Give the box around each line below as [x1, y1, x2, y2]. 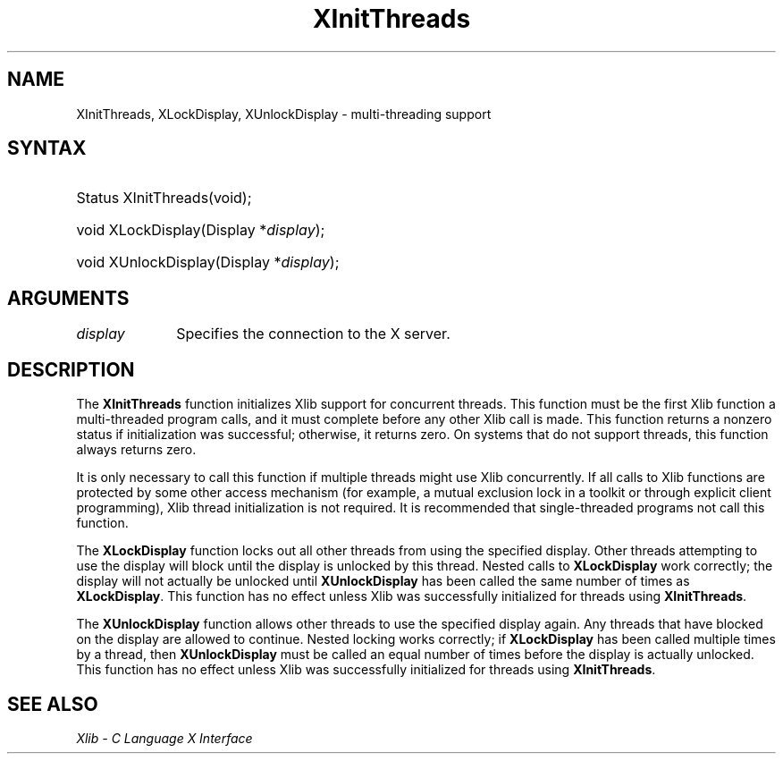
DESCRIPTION [7, 358, 135, 381]
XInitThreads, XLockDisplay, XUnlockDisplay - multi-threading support [76, 106, 492, 122]
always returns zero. [76, 442, 197, 458]
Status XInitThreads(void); [76, 189, 252, 207]
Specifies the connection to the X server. [176, 325, 450, 343]
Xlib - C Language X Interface [76, 730, 253, 746]
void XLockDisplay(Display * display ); [76, 221, 325, 240]
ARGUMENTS [7, 286, 130, 309]
